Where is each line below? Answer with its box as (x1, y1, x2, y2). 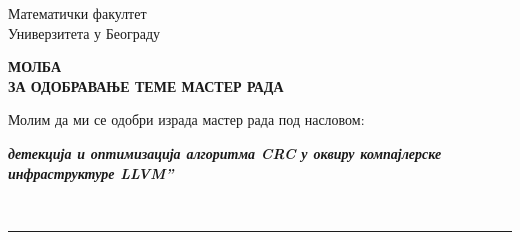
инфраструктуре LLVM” (8, 162, 174, 183)
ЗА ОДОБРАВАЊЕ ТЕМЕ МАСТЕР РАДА (8, 75, 284, 96)
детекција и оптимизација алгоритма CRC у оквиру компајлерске (8, 142, 442, 163)
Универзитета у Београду (8, 22, 161, 43)
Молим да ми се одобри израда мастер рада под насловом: (8, 109, 365, 130)
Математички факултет (8, 3, 147, 23)
